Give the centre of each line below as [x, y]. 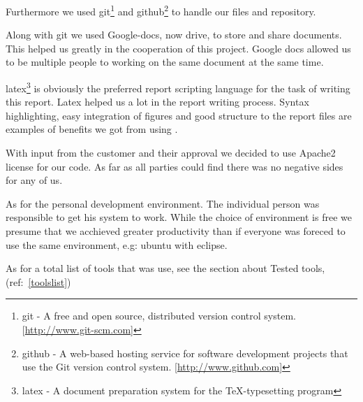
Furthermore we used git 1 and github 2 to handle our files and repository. [161, 10]
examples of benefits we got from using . [92, 129]
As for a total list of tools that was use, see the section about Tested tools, [165, 268]
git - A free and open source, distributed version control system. [159, 316]
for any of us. [34, 180]
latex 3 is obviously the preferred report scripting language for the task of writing [178, 87]
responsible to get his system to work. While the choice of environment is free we [179, 217]
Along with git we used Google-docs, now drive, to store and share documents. [174, 35]
